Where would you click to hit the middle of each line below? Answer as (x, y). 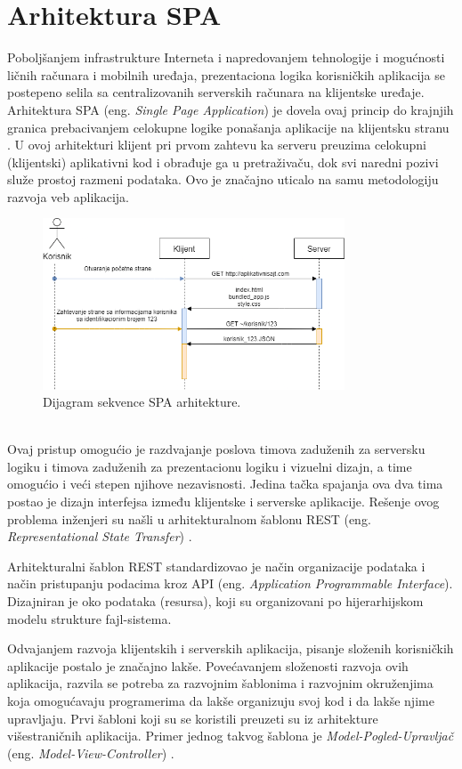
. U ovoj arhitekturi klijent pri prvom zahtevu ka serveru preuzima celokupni (217, 145)
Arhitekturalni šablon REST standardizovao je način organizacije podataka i (216, 566)
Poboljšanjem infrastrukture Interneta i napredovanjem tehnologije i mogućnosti (226, 57)
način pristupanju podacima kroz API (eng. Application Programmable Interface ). (230, 583)
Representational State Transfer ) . (100, 536)
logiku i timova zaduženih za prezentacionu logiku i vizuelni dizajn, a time (210, 466)
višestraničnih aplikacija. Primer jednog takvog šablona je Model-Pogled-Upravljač (231, 736)
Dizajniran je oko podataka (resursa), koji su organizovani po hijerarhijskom (215, 601)
